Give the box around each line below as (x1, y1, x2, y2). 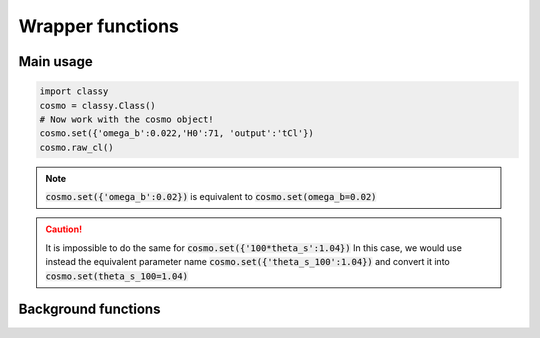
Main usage (18, 53, 94, 70)
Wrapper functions (18, 15, 179, 37)
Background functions (18, 301, 161, 318)
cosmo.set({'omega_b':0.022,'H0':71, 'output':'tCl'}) (39, 128, 314, 139)
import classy (39, 86, 109, 97)
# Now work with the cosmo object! (39, 113, 214, 125)
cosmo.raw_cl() (39, 141, 114, 153)
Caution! (45, 223, 83, 235)
